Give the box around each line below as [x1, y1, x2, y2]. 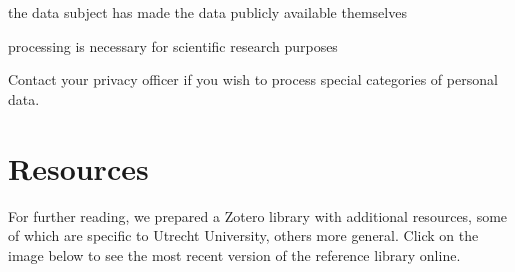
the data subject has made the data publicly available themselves [8, 2, 407, 22]
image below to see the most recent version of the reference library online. [8, 244, 461, 265]
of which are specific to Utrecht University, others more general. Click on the [8, 225, 479, 246]
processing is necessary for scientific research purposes [8, 35, 338, 56]
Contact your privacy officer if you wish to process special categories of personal [8, 69, 498, 90]
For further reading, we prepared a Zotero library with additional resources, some [8, 205, 508, 226]
